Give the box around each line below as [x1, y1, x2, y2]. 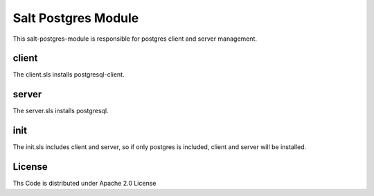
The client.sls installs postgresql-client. [12, 70, 125, 79]
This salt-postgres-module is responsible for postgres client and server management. [12, 35, 258, 43]
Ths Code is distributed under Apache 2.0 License [12, 179, 157, 188]
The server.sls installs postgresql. [12, 107, 109, 115]
